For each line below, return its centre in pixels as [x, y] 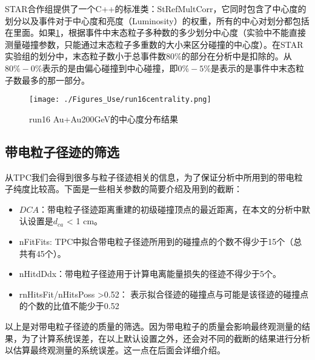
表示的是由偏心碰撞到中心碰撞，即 [110, 68]
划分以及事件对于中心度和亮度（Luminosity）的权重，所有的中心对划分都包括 [157, 20]
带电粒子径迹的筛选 [62, 151]
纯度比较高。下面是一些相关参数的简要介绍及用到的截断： [128, 189]
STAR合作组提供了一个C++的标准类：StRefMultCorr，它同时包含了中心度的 [156, 8]
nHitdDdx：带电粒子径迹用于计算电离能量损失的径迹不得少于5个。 [150, 274]
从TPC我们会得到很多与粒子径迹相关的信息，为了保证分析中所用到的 [141, 177]
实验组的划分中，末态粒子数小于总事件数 [85, 56]
